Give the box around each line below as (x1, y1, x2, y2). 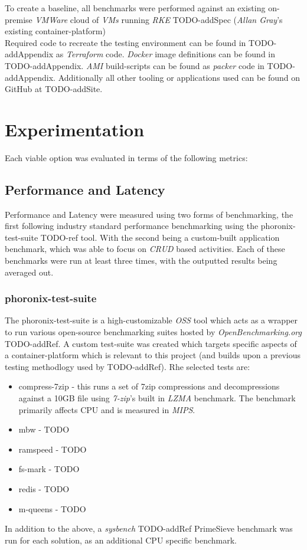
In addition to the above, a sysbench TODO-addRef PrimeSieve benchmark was (5, 522, 293, 535)
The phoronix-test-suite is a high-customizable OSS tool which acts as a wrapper (5, 314, 298, 326)
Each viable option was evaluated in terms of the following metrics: (5, 151, 248, 163)
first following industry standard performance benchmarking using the (5, 220, 259, 232)
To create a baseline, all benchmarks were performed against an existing (5, 2, 266, 14)
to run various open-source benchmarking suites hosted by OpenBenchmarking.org (5, 326, 302, 338)
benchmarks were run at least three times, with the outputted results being (5, 254, 277, 267)
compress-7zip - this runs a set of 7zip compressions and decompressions (18, 380, 280, 392)
